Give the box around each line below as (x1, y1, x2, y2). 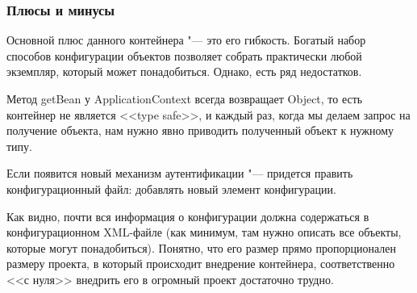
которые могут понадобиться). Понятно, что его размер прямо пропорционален (6, 239, 396, 256)
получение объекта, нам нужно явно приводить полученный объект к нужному (6, 122, 394, 139)
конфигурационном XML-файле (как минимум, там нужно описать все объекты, (6, 224, 402, 241)
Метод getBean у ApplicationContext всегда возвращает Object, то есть (6, 90, 363, 107)
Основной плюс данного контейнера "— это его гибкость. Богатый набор (6, 31, 366, 48)
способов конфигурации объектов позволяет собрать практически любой (6, 47, 362, 64)
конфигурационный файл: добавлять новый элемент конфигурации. (6, 180, 336, 197)
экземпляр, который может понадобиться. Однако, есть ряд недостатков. (6, 63, 362, 80)
